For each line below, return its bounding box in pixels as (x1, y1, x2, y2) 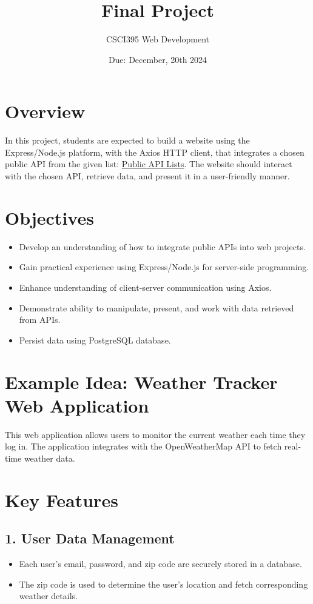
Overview (5, 99, 86, 124)
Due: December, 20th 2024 (108, 53, 207, 65)
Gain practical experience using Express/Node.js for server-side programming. (19, 261, 309, 273)
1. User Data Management (5, 529, 175, 548)
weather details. (19, 589, 78, 602)
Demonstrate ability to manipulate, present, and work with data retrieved (19, 301, 294, 314)
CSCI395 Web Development (106, 33, 210, 45)
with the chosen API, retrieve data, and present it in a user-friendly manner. (5, 170, 290, 182)
